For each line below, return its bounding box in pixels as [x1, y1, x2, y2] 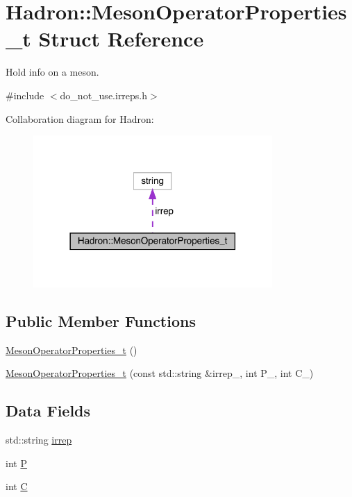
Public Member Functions [6, 310, 196, 331]
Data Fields [6, 400, 91, 421]
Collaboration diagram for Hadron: [6, 111, 154, 126]
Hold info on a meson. [6, 65, 99, 79]
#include [6, 87, 44, 102]
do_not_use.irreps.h [60, 87, 148, 102]
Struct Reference [38, 24, 204, 53]
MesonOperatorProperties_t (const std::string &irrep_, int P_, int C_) [6, 366, 314, 380]
